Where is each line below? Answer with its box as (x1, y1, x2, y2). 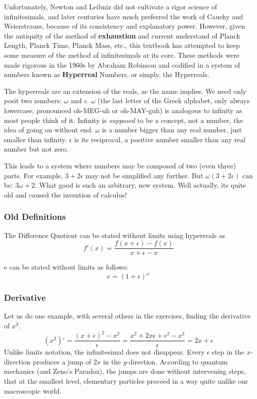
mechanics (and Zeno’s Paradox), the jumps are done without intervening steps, (4, 366, 246, 376)
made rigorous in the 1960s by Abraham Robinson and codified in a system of (4, 59, 240, 70)
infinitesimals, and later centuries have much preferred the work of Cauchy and (4, 11, 243, 21)
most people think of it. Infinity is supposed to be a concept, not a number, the (4, 115, 243, 125)
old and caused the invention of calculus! (4, 189, 127, 199)
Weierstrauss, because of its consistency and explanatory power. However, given (4, 21, 245, 31)
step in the (212, 347, 245, 357)
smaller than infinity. (4, 134, 67, 144)
